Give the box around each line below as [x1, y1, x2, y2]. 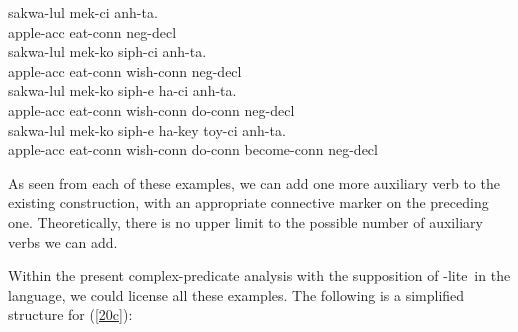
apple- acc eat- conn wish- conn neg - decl [8, 60, 242, 81]
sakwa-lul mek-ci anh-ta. [8, 2, 158, 22]
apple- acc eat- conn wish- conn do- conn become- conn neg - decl [8, 139, 378, 160]
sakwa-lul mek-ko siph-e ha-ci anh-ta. [8, 80, 237, 101]
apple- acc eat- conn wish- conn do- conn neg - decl [8, 99, 295, 120]
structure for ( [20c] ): [8, 304, 133, 325]
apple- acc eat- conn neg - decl [8, 21, 177, 42]
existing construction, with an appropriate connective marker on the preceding [8, 192, 489, 213]
